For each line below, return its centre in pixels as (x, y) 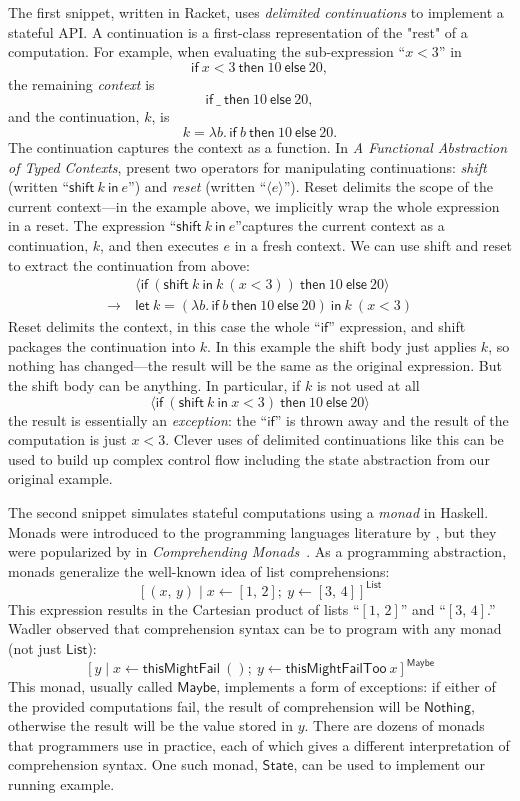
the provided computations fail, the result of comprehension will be (214, 705)
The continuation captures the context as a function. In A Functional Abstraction (258, 146)
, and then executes (159, 244)
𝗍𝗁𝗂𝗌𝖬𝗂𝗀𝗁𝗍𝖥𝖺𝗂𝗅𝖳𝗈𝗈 (336, 669)
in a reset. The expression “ (92, 225)
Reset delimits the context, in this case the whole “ (164, 326)
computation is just (67, 439)
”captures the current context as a (340, 225)
